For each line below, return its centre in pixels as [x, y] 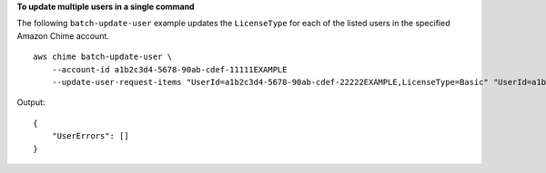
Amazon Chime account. [63, 35]
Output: [31, 102]
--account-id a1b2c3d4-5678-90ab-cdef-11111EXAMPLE [169, 69]
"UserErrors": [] [90, 136]
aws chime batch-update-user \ [103, 57]
